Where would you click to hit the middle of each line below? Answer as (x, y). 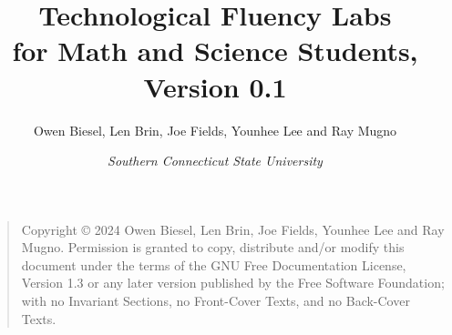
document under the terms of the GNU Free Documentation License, (214, 264)
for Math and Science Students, (215, 51)
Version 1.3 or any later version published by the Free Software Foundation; (233, 283)
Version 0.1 (215, 86)
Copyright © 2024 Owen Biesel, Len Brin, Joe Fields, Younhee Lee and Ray (233, 229)
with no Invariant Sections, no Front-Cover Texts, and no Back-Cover (216, 301)
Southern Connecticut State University (215, 161)
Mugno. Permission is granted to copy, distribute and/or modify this (213, 247)
